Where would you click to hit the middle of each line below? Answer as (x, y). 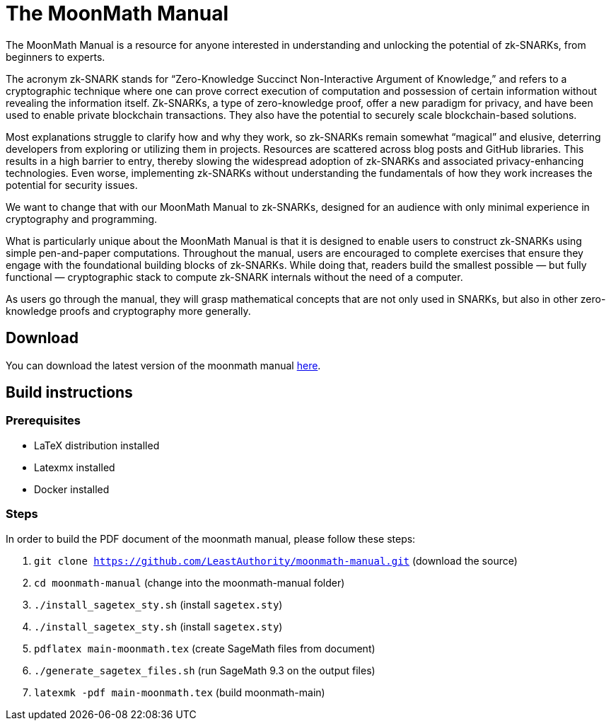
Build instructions (69, 393)
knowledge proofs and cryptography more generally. (128, 311)
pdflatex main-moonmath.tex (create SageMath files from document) (205, 648)
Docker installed (72, 489)
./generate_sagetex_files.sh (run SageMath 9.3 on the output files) (205, 670)
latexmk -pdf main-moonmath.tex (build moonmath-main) (180, 692)
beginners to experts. (56, 57)
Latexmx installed (75, 467)
